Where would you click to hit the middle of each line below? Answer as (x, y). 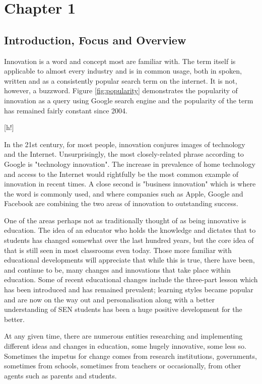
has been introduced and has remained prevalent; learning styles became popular (129, 290)
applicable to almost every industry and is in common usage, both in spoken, (123, 71)
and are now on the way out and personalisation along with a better (109, 299)
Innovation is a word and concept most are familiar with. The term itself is (120, 61)
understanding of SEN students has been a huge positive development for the (123, 309)
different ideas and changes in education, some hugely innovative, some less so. (125, 346)
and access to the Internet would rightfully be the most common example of (121, 174)
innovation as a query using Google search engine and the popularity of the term (129, 100)
